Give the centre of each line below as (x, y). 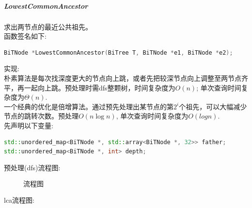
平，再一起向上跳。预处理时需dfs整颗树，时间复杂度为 (90, 87)
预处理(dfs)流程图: (32, 167)
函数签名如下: (25, 36)
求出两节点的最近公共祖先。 (48, 26)
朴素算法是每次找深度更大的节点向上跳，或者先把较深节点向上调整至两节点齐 (126, 78)
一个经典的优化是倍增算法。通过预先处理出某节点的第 (89, 106)
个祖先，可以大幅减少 (213, 106)
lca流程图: (19, 200)
